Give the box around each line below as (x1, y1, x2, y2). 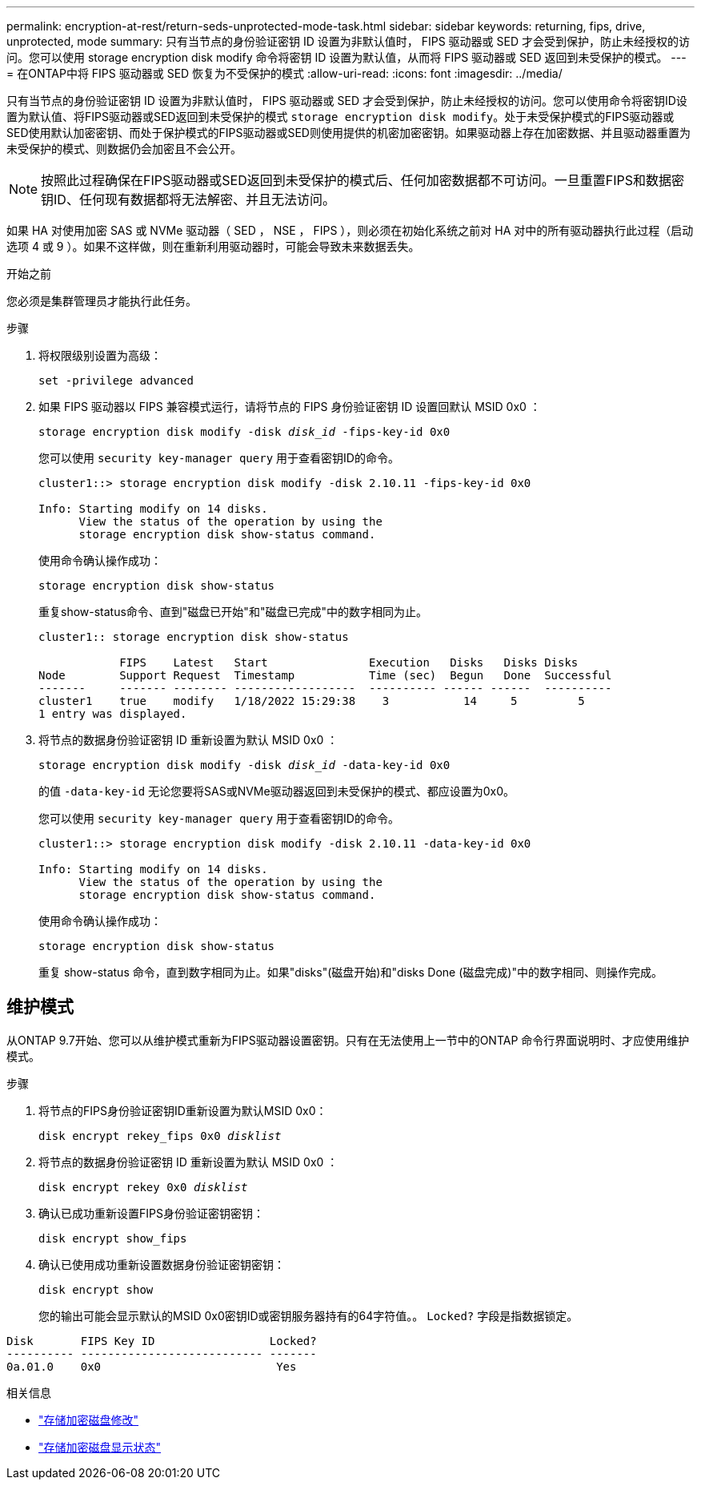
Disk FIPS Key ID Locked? (6, 1334, 317, 1347)
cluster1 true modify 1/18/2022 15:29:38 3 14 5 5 (38, 695, 585, 707)
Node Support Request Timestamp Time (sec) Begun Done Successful (38, 669, 612, 682)
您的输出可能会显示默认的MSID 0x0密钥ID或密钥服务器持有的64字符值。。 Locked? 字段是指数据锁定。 (38, 1308, 579, 1323)
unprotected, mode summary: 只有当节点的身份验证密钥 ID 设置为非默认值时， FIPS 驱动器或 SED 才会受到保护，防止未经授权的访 (6, 34, 690, 48)
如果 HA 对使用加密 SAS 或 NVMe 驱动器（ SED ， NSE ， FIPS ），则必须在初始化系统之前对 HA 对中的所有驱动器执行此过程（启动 (6, 224, 694, 237)
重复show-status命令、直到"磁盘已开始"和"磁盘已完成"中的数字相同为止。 (38, 605, 427, 618)
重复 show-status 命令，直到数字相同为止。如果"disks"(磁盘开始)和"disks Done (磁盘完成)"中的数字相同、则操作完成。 (38, 965, 663, 979)
